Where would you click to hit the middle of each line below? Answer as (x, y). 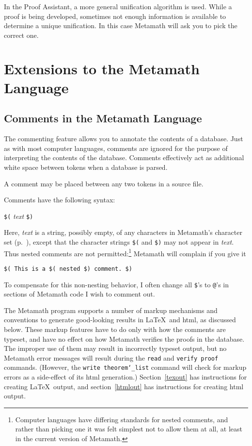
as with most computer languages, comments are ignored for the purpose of (116, 148)
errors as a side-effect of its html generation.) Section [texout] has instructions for (126, 377)
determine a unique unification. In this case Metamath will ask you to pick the (121, 25)
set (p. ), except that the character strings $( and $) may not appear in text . (119, 241)
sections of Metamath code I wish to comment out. (79, 294)
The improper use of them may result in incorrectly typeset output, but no (115, 348)
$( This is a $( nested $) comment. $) (68, 269)
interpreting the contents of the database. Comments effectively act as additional (124, 157)
